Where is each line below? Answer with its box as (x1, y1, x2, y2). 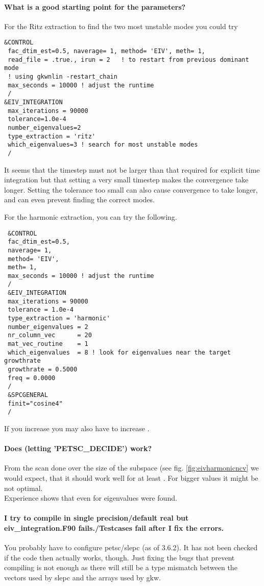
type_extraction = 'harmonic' (8, 315, 110, 322)
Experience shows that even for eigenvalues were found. (4, 493, 177, 503)
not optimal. (4, 482, 43, 493)
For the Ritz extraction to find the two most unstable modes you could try (4, 20, 238, 31)
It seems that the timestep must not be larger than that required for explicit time (4, 164, 260, 175)
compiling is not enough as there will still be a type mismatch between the (4, 562, 237, 573)
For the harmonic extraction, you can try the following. (4, 211, 177, 222)
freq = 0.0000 (8, 374, 56, 382)
